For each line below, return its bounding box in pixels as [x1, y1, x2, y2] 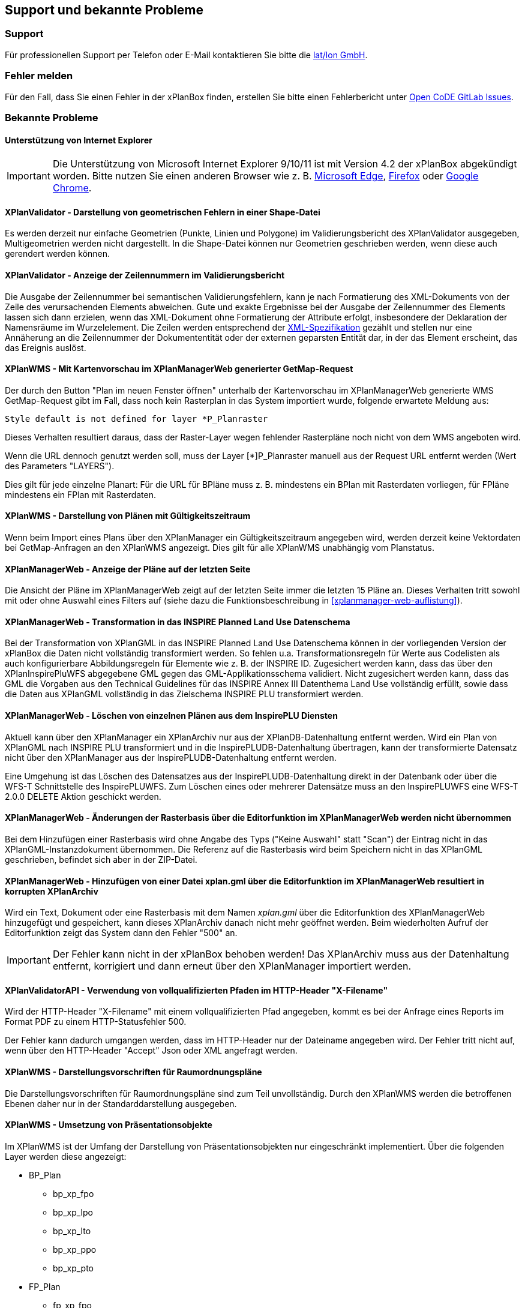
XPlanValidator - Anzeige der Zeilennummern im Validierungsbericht [5, 269, 285, 280]
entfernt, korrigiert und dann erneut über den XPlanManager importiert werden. [52, 960, 412, 973]
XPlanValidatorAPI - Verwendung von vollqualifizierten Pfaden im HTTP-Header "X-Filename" [5, 985, 388, 995]
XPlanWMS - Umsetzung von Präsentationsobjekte [5, 1120, 212, 1130]
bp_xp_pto [53, 1262, 94, 1273]
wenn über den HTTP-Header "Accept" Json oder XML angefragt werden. [5, 1045, 298, 1056]
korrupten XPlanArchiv [5, 886, 98, 896]
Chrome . [52, 182, 92, 194]
